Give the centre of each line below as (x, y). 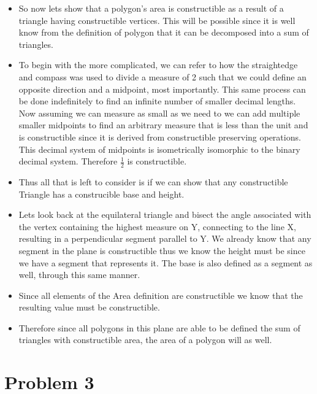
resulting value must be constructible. (89, 307)
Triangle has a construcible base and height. (101, 194)
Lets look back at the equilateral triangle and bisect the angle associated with (165, 214)
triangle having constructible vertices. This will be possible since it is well (157, 20)
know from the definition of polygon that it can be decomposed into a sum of (164, 32)
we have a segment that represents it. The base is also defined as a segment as (166, 262)
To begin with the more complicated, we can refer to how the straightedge (158, 65)
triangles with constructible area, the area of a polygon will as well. (145, 340)
